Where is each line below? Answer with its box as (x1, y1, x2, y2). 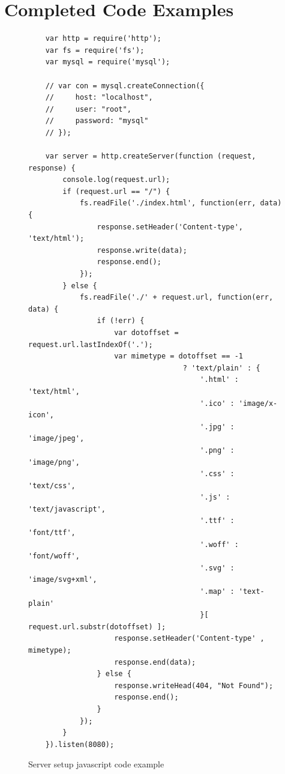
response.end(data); (114, 658, 196, 667)
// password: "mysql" (45, 116, 149, 125)
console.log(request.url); (62, 175, 170, 184)
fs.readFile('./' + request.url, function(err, (79, 293, 274, 302)
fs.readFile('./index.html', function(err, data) (79, 199, 282, 208)
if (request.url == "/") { (62, 187, 170, 196)
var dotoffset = (114, 328, 179, 337)
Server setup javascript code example (28, 758, 164, 770)
